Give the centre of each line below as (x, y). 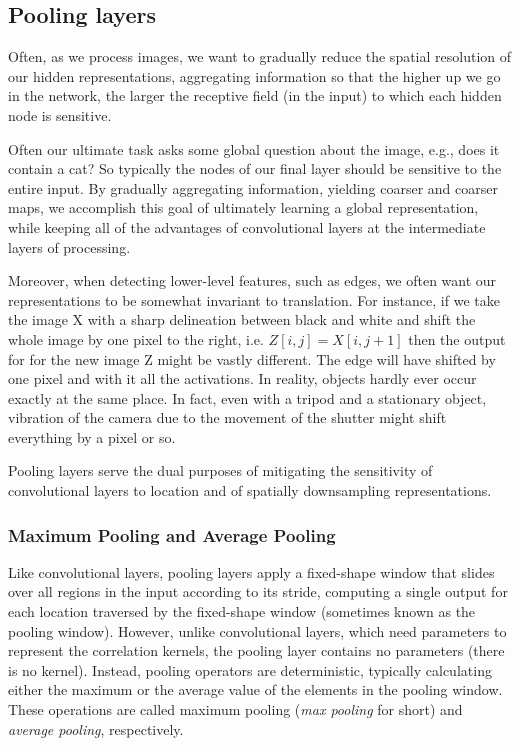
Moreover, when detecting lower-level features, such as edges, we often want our (252, 280)
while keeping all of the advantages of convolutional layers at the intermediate (247, 226)
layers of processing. (69, 246)
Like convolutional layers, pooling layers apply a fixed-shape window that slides (251, 571)
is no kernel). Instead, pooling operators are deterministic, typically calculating (250, 669)
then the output (457, 338)
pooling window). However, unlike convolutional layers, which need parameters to (257, 630)
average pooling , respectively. (96, 728)
